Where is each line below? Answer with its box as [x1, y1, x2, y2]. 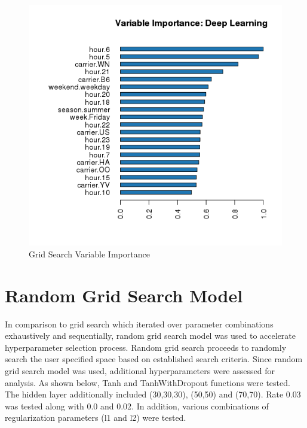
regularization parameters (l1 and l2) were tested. [5, 411, 186, 424]
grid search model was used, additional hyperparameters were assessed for [5, 365, 275, 377]
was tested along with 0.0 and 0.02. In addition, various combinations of [5, 399, 269, 412]
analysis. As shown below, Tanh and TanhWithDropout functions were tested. [5, 376, 290, 388]
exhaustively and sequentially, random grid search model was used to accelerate [5, 329, 296, 342]
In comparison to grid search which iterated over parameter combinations [5, 317, 274, 330]
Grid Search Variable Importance [29, 247, 150, 260]
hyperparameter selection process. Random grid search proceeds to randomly [5, 341, 287, 353]
